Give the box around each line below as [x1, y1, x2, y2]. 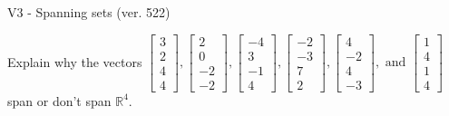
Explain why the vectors [7, 52, 142, 71]
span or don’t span [7, 91, 112, 110]
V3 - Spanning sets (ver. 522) [7, 3, 171, 21]
